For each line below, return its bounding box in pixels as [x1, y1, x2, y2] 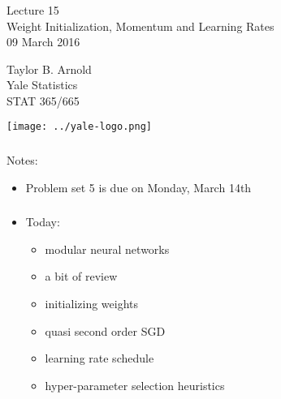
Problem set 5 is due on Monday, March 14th [25, 178, 252, 195]
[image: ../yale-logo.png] [6, 121, 152, 133]
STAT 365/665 [6, 92, 80, 109]
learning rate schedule [45, 350, 154, 367]
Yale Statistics [6, 76, 78, 93]
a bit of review [45, 268, 118, 285]
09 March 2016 [6, 33, 80, 50]
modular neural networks [45, 240, 170, 257]
